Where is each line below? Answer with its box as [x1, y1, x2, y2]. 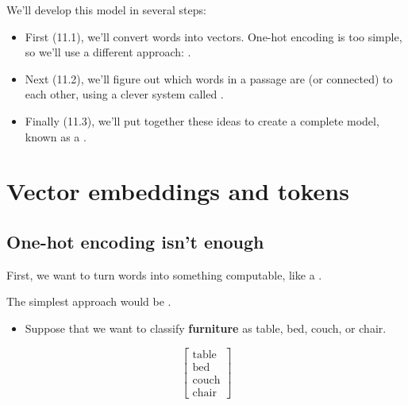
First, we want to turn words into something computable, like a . [6, 266, 322, 283]
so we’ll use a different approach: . [25, 44, 191, 60]
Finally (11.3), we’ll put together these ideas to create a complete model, [25, 112, 379, 129]
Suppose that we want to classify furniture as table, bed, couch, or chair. [25, 319, 387, 336]
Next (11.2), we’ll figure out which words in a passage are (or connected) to [25, 70, 393, 87]
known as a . [25, 128, 87, 145]
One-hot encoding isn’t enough [6, 229, 264, 253]
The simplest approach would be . [6, 293, 171, 310]
